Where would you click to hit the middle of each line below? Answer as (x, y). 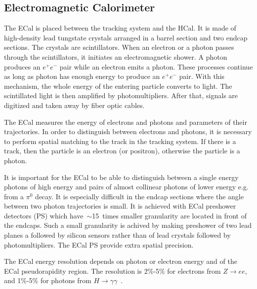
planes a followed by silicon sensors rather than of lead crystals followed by (117, 235)
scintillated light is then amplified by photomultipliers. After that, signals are (121, 95)
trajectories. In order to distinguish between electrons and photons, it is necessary (128, 131)
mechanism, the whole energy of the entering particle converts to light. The (118, 86)
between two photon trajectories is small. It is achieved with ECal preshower (120, 206)
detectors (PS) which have (44, 215)
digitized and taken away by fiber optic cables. (74, 105)
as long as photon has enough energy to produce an (82, 76)
